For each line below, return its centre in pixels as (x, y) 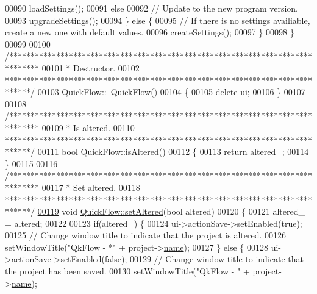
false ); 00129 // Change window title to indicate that (205, 259)
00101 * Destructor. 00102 (91, 67)
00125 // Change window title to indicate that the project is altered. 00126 (145, 235)
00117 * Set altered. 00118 (91, 187)
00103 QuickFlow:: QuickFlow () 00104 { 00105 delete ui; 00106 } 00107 (171, 92)
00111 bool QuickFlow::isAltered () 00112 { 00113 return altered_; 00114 (173, 152)
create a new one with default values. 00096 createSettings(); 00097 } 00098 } (150, 32)
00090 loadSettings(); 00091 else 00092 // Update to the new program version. (152, 8)
